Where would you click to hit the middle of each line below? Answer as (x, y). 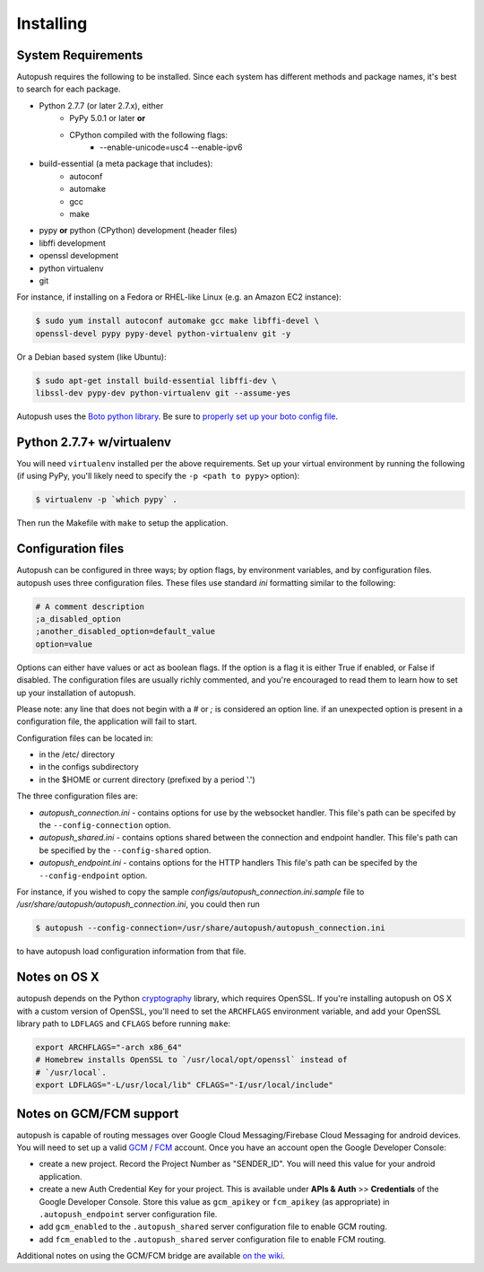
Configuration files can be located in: (85, 738)
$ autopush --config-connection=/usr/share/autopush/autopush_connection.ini (210, 928)
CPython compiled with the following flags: (149, 135)
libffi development (73, 243)
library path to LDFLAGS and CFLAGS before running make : (124, 1024)
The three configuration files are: (77, 796)
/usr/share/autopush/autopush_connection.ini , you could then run (138, 904)
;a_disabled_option (78, 619)
